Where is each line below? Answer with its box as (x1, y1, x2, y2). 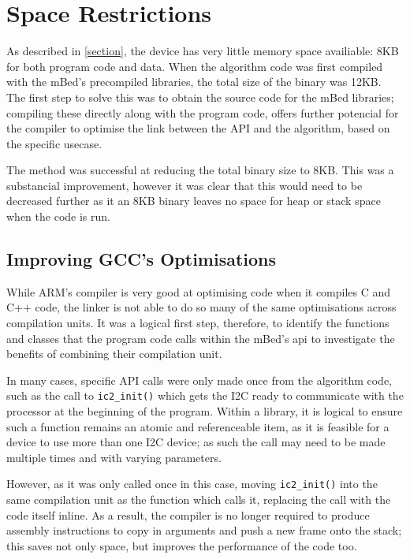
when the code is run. (6, 208, 110, 225)
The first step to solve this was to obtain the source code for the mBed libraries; (6, 88, 394, 105)
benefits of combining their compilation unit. (6, 345, 222, 362)
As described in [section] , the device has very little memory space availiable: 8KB (6, 43, 399, 59)
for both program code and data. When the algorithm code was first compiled (6, 58, 383, 74)
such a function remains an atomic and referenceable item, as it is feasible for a (6, 418, 389, 434)
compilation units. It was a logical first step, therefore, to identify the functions (6, 315, 389, 331)
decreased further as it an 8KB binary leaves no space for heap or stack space (6, 192, 381, 209)
